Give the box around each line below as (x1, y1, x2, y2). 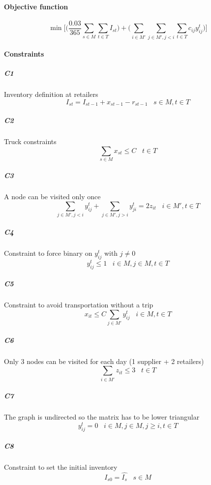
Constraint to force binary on (4, 247, 92, 258)
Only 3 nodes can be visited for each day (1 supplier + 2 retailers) (4, 356, 204, 366)
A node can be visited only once (4, 191, 101, 202)
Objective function (4, 1, 68, 11)
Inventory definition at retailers (4, 89, 98, 99)
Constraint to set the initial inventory (4, 462, 118, 472)
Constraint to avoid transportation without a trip (4, 300, 153, 310)
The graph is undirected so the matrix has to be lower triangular (4, 412, 200, 422)
